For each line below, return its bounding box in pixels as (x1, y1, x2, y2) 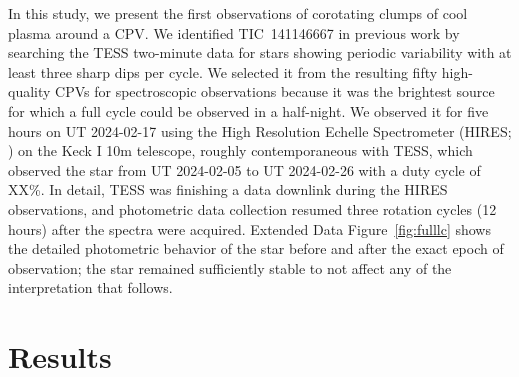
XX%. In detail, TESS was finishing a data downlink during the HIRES (8, 179, 448, 200)
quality (8, 81, 51, 102)
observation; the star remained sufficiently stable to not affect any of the (8, 257, 452, 278)
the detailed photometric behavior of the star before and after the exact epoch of (8, 238, 504, 259)
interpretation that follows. (8, 277, 173, 298)
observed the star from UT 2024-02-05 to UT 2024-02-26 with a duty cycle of (8, 159, 481, 180)
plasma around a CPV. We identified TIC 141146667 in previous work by (8, 22, 460, 43)
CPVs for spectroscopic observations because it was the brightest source (55, 81, 495, 102)
